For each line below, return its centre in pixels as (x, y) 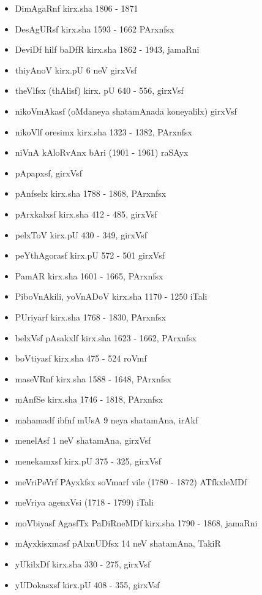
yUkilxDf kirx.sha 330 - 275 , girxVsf (83, 564)
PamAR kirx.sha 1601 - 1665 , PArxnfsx (89, 275)
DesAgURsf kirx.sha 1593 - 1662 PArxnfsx (95, 28)
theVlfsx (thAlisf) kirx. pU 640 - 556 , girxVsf (99, 90)
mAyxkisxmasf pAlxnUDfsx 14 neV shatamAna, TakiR (118, 543)
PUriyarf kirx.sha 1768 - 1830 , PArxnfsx (90, 316)
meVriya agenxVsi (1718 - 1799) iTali (84, 502)
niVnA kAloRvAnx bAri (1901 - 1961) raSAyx (102, 152)
